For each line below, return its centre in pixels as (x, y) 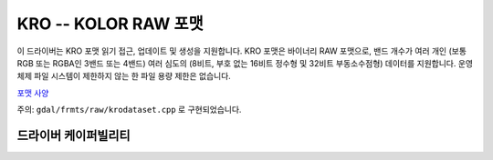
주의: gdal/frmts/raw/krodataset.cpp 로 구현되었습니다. (129, 110)
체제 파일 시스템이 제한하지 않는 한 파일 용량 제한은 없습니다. (124, 76)
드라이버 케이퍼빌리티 (74, 135)
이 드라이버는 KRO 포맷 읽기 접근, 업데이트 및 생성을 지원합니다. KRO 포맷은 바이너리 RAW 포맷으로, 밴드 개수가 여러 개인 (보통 (242, 51)
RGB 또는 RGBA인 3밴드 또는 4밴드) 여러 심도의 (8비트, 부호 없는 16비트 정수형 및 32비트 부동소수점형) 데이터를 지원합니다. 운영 (245, 63)
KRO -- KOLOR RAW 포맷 (110, 24)
